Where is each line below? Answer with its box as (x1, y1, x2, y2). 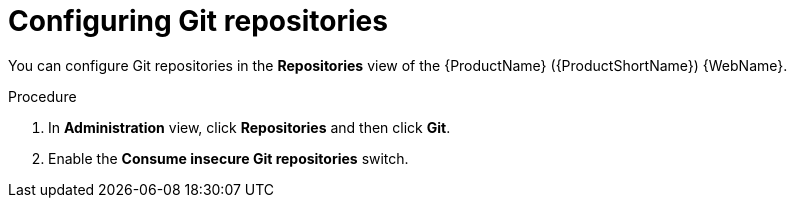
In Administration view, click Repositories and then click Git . (48, 118, 451, 136)
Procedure (8, 87, 77, 105)
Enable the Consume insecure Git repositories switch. (48, 149, 409, 167)
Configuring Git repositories (8, 4, 388, 38)
